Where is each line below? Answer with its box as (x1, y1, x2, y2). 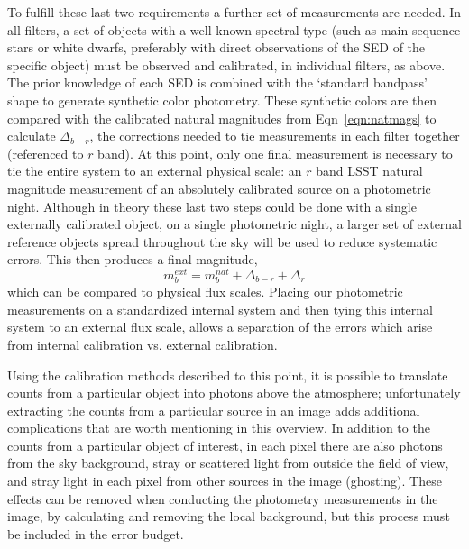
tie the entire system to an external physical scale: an (7, 161, 302, 180)
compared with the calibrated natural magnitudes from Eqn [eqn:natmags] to (7, 108, 437, 127)
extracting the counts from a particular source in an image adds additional (7, 400, 420, 419)
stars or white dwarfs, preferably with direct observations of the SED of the (7, 38, 426, 57)
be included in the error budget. (7, 524, 184, 543)
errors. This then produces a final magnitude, (7, 250, 258, 269)
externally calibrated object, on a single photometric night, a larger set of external (7, 215, 463, 233)
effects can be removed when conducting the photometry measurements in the (7, 489, 438, 508)
